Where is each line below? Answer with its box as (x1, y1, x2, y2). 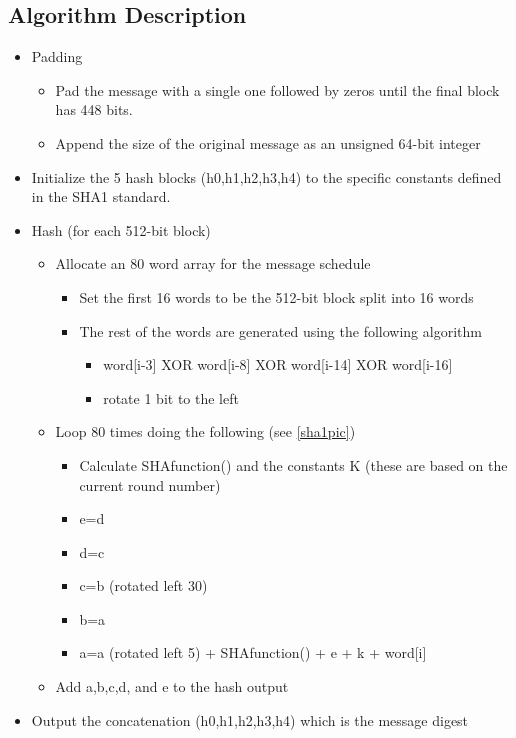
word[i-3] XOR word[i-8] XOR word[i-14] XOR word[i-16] (103, 354, 453, 375)
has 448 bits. (55, 99, 133, 120)
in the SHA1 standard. (31, 186, 171, 207)
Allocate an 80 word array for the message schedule (55, 253, 371, 274)
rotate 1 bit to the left (103, 387, 239, 408)
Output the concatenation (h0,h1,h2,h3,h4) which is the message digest (31, 709, 469, 730)
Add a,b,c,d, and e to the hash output (55, 676, 289, 697)
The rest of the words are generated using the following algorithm (79, 320, 482, 341)
